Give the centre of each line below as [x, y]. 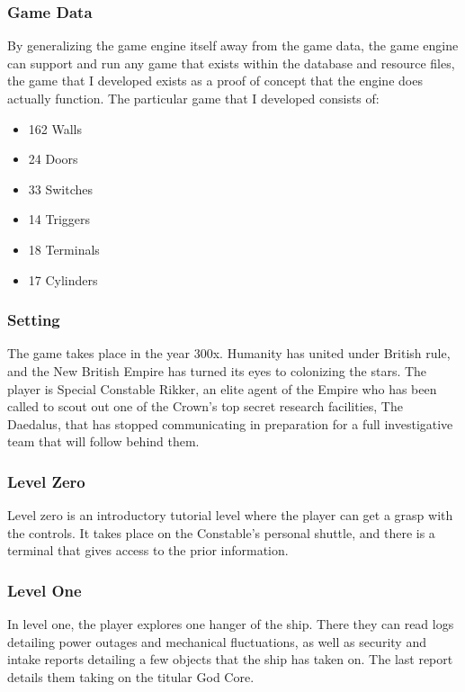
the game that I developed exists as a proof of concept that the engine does [215, 81]
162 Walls [55, 128]
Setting [34, 320]
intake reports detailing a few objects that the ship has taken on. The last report [230, 659]
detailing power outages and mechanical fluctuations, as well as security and [217, 641]
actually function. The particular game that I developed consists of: [193, 98]
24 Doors [53, 159]
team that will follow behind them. [103, 441]
